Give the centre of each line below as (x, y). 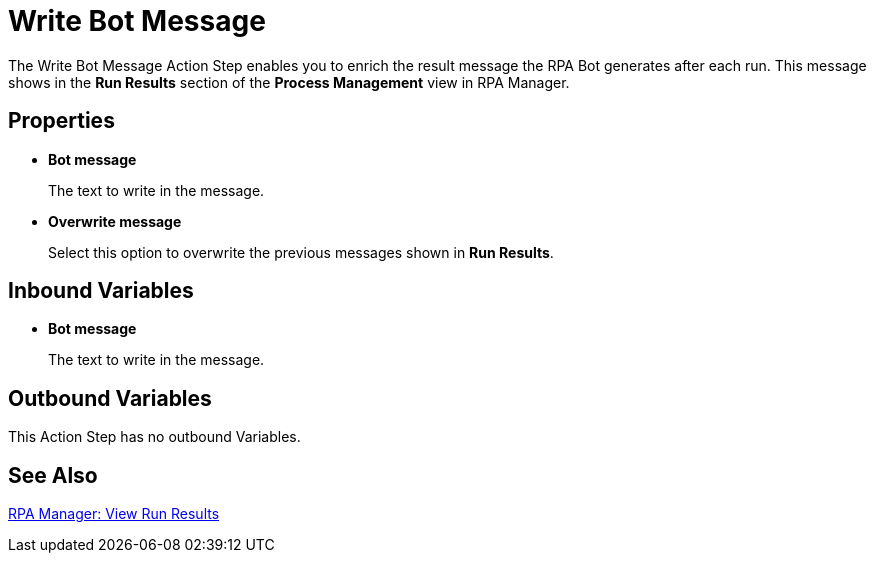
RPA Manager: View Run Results (114, 514)
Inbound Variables (101, 291)
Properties (61, 121)
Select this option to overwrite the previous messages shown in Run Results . (301, 252)
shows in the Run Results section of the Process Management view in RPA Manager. (289, 82)
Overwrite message (115, 221)
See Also (53, 475)
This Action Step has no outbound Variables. (154, 437)
